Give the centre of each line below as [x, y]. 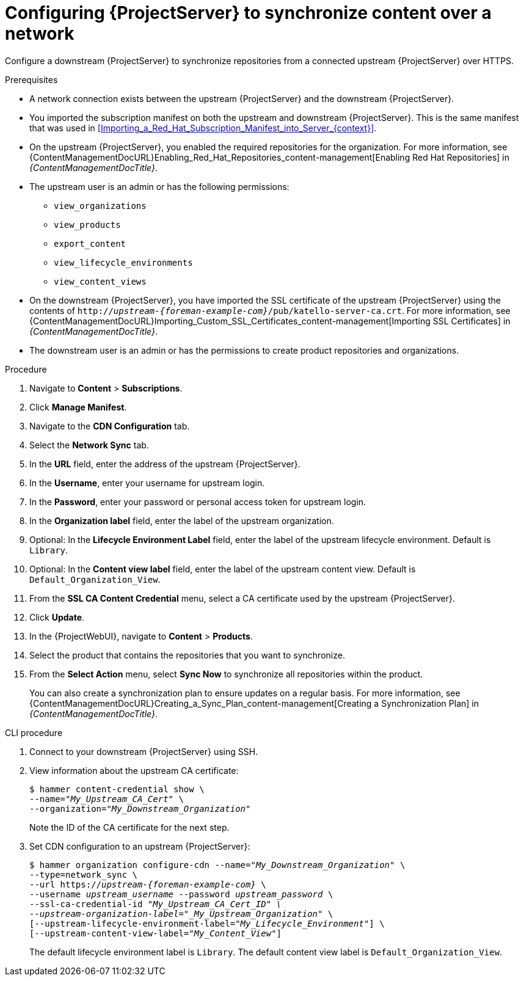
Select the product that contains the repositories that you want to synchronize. [187, 655]
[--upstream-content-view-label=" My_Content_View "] [156, 933]
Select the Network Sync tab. [89, 445]
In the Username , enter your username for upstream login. [147, 483]
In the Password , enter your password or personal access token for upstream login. [198, 501]
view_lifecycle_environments [123, 262]
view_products [87, 224]
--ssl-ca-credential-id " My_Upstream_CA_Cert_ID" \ [156, 904]
